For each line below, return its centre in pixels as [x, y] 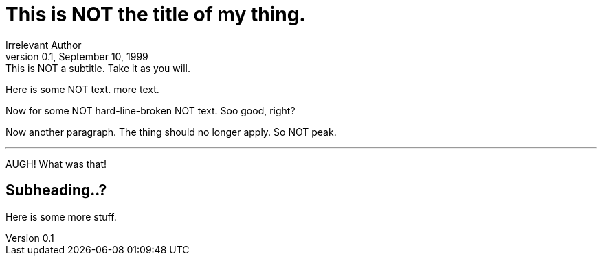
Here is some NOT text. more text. [82, 89]
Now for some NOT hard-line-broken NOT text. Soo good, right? [150, 110]
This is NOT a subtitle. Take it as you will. [98, 68]
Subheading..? [56, 190]
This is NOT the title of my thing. [156, 14]
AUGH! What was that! [56, 164]
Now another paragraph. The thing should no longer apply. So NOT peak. [171, 132]
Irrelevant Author [44, 45]
